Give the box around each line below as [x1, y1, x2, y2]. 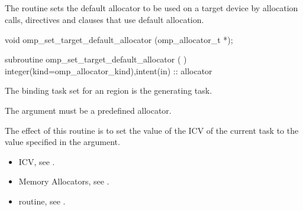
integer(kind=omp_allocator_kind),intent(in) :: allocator [5, 64, 212, 77]
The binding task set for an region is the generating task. [5, 84, 212, 97]
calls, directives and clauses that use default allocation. [5, 13, 204, 25]
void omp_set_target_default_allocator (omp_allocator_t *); [5, 33, 233, 45]
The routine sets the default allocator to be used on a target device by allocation [5, 2, 298, 14]
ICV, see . [18, 155, 55, 167]
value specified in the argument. [5, 136, 120, 148]
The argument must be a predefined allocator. [5, 104, 172, 116]
